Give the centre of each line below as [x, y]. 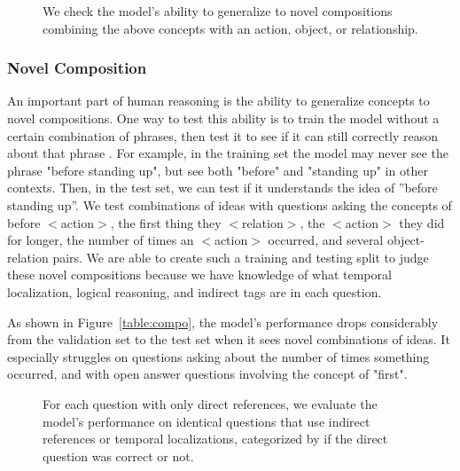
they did [422, 222]
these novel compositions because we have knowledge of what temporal [199, 275]
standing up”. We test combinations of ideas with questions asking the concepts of [230, 204]
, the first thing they [166, 222]
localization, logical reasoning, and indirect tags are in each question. [195, 291]
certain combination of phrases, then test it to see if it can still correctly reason [222, 135]
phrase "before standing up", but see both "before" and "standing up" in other [218, 170]
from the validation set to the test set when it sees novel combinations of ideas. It [229, 339]
